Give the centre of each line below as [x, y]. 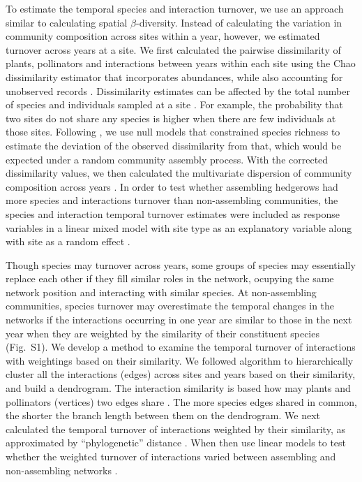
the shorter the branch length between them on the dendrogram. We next [163, 415]
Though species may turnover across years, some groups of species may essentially [181, 264]
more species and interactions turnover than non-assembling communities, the [172, 200]
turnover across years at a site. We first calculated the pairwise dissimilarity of [173, 49]
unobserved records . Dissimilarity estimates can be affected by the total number [178, 90]
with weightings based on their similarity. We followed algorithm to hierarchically [180, 360]
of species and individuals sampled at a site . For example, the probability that [174, 104]
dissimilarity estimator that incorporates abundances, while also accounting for [174, 76]
